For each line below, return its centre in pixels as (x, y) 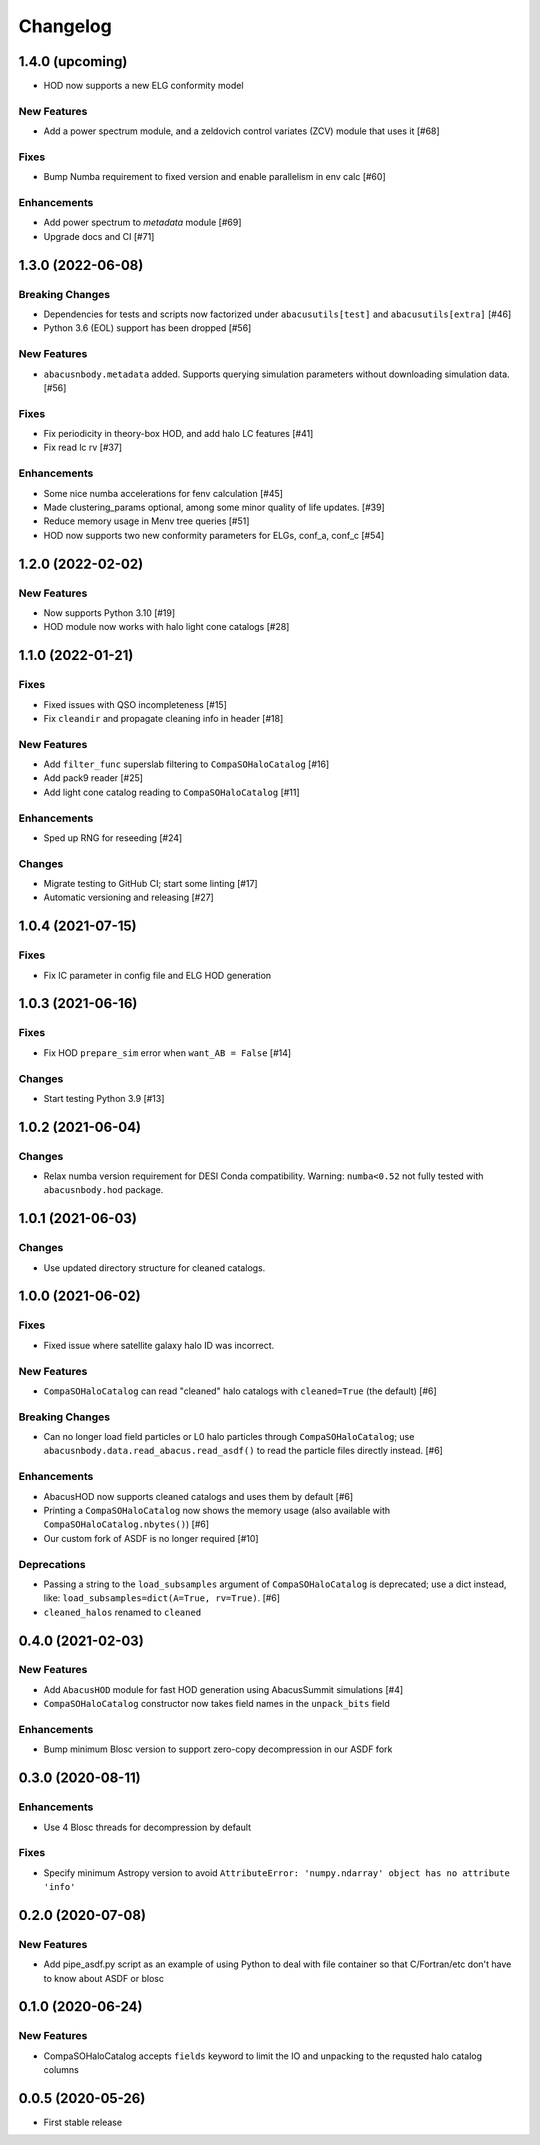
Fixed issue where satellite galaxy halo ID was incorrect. (159, 1345)
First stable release (83, 2122)
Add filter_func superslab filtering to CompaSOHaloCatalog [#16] (186, 764)
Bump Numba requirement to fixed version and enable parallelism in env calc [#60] (214, 177)
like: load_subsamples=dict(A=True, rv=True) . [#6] (161, 1598)
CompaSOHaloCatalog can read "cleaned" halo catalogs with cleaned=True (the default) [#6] (240, 1391)
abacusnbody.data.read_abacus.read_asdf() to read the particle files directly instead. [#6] (243, 1451)
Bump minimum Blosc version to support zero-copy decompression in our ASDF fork (218, 1749)
